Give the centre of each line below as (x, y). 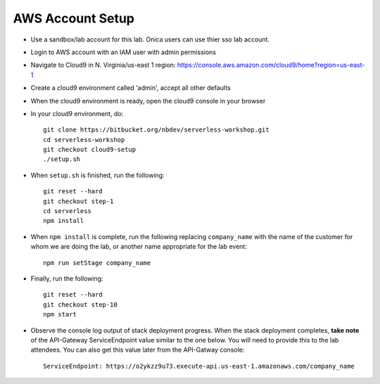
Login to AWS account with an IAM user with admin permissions (123, 52)
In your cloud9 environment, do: (77, 113)
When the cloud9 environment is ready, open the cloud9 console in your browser (148, 101)
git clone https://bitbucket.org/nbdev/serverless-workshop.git (157, 130)
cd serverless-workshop (84, 140)
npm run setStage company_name (97, 263)
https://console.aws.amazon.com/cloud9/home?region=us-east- (271, 65)
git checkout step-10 (80, 305)
